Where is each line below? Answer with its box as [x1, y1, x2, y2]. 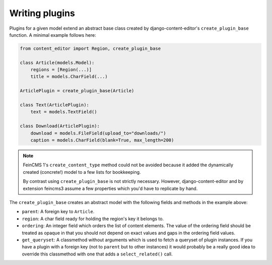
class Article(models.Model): [20, 59, 95, 65]
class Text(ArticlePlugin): [20, 102, 89, 108]
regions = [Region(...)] [30, 67, 92, 73]
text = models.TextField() [30, 109, 98, 115]
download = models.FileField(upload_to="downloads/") [30, 130, 166, 136]
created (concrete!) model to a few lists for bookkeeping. [23, 169, 141, 175]
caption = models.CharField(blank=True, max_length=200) [30, 138, 174, 143]
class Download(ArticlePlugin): [20, 123, 100, 129]
